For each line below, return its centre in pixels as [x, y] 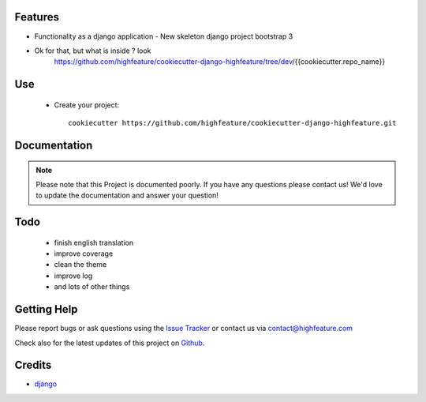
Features [37, 17]
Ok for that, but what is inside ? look [93, 51]
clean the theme [80, 265]
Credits [33, 365]
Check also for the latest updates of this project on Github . [110, 343]
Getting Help [46, 309]
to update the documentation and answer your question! [127, 195]
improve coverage [84, 254]
